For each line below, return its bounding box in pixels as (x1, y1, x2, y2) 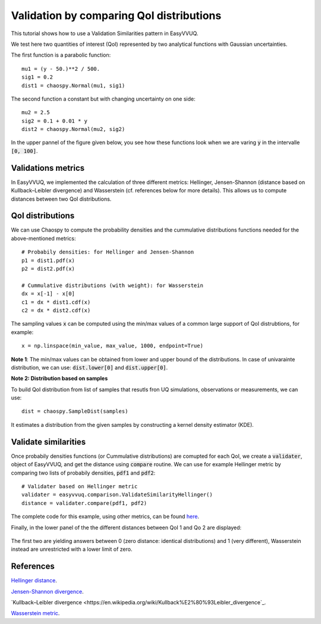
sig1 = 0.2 (21, 74, 53, 80)
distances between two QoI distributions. (11, 195, 112, 202)
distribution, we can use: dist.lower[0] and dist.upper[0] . (11, 364, 168, 371)
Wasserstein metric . (11, 610, 60, 617)
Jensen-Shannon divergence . (11, 588, 84, 595)
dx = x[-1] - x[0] (21, 291, 75, 297)
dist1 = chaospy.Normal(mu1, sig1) (21, 82, 125, 89)
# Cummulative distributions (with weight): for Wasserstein (21, 282, 203, 289)
